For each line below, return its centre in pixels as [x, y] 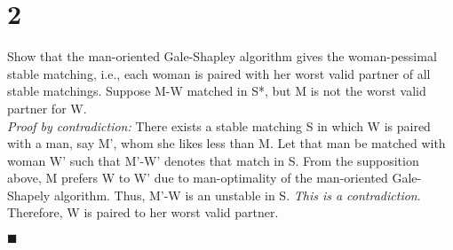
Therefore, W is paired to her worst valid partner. [143, 212]
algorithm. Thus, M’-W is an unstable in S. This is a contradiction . [237, 195]
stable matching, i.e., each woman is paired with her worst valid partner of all [219, 73]
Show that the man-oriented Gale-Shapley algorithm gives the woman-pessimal [222, 56]
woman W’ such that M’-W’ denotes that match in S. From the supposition [213, 160]
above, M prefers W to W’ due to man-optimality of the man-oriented [198, 178]
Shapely [29, 195]
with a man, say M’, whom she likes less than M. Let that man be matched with [226, 143]
